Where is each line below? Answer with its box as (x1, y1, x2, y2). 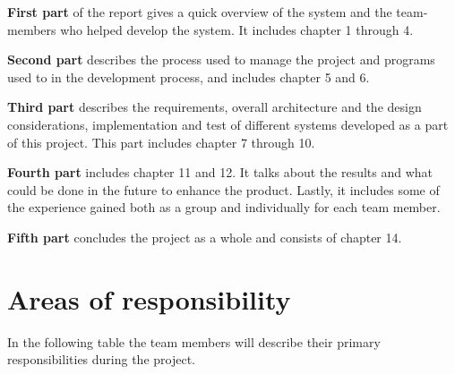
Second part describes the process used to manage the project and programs (7, 50, 435, 69)
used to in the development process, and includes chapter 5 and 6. (7, 67, 370, 86)
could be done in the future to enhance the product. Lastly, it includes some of (7, 180, 440, 199)
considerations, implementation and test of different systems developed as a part (7, 115, 449, 133)
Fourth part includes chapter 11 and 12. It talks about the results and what (7, 163, 434, 182)
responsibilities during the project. (7, 350, 195, 369)
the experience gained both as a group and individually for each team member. (7, 198, 441, 217)
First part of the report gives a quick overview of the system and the (7, 3, 392, 21)
